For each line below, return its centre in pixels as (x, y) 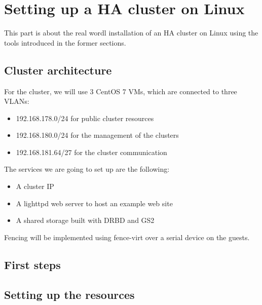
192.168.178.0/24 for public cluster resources (85, 118)
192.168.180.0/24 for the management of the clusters (97, 135)
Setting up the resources (69, 294)
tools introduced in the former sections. (65, 42)
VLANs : (17, 101)
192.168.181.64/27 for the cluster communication (91, 152)
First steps (32, 264)
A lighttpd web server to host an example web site (94, 203)
